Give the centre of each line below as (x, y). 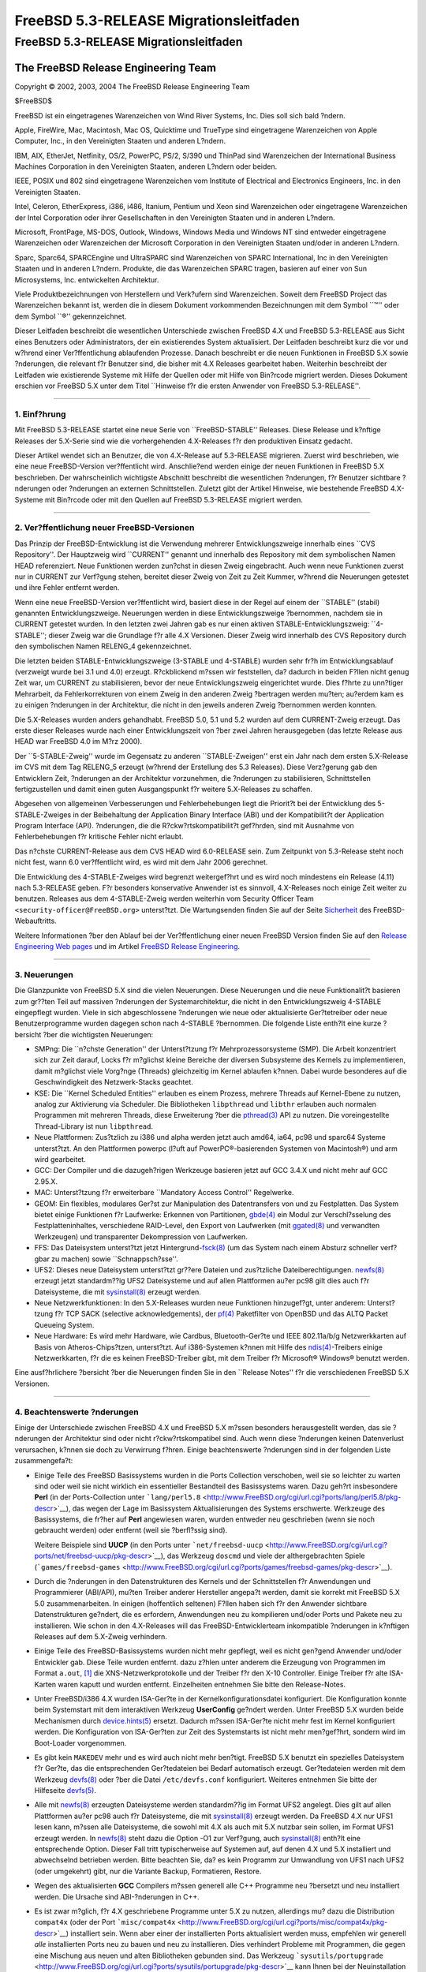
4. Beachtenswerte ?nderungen (77, 1412)
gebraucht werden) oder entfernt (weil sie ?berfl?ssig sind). (131, 1530)
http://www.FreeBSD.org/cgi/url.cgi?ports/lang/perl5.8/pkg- (304, 1497)
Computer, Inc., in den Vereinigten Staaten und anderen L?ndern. (120, 141)
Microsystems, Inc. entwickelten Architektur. (87, 279)
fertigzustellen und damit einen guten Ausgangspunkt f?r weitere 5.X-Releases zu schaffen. (164, 789)
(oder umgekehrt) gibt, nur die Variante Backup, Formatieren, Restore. (148, 1871)
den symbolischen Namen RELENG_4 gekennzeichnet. (103, 646)
